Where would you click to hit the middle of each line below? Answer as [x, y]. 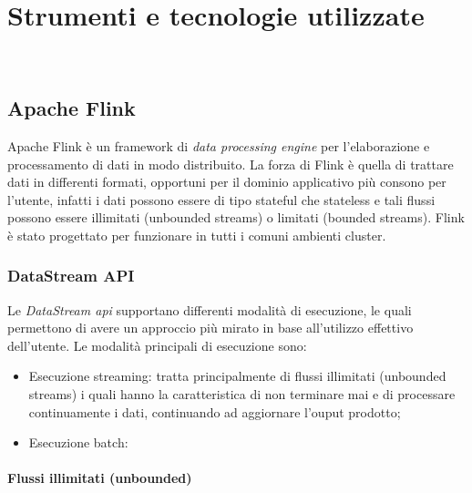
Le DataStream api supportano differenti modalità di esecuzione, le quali [210, 309]
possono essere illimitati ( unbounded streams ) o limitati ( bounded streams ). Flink [236, 217]
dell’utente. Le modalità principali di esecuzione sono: [157, 345]
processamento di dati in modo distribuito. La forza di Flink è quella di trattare [231, 164]
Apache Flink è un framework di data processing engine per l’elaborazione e [219, 145]
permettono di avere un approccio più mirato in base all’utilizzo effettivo [210, 328]
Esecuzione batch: [78, 442]
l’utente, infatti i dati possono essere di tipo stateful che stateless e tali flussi [221, 199]
